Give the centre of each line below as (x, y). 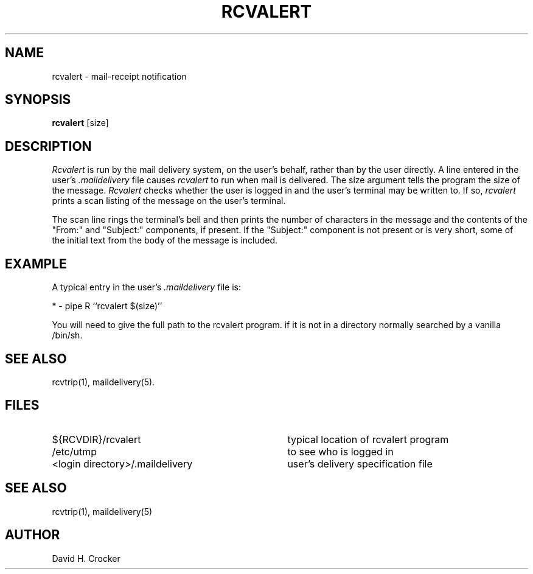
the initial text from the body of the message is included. (165, 240)
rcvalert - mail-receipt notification (119, 76)
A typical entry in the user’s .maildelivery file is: (147, 287)
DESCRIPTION (48, 146)
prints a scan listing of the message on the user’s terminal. (169, 201)
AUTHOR (33, 535)
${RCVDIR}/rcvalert (96, 439)
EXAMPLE (36, 264)
